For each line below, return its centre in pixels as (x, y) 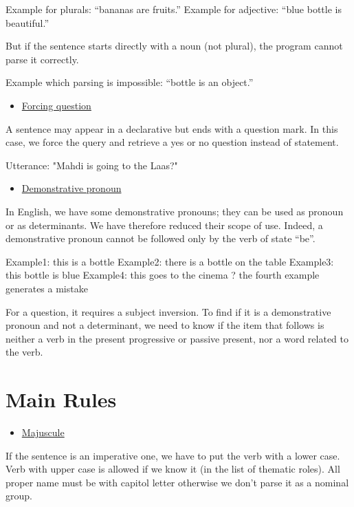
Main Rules (61, 399)
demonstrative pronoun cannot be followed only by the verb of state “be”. (161, 238)
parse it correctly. (42, 59)
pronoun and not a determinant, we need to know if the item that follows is (165, 325)
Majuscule (43, 432)
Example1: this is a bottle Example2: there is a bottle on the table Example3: (170, 261)
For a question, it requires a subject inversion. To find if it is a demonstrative (168, 311)
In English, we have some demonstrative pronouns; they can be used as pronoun (175, 211)
